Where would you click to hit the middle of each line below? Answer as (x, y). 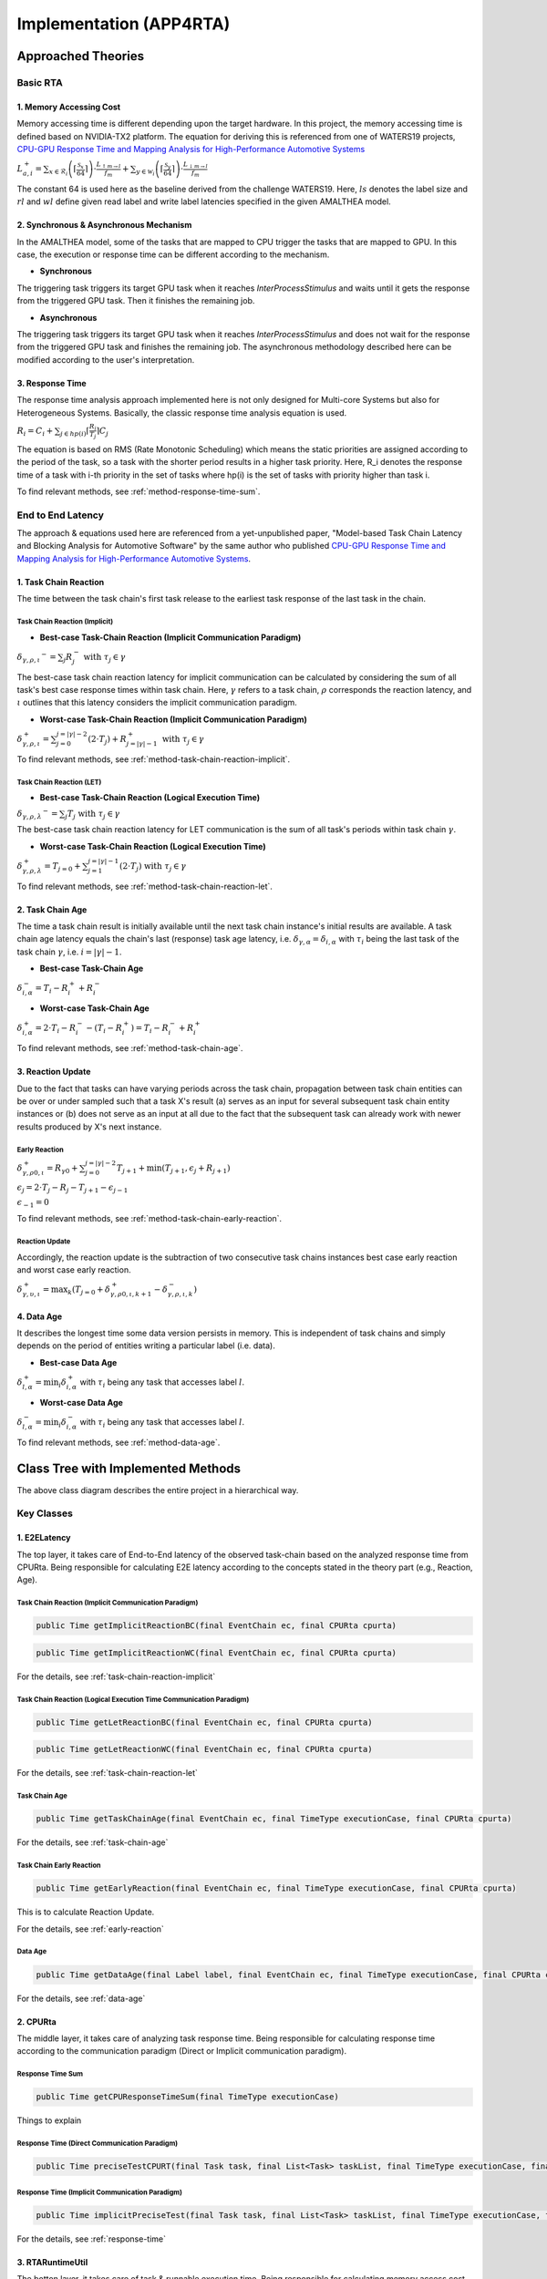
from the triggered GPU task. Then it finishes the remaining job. (136, 301)
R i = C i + (35, 431)
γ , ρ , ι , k (180, 1294)
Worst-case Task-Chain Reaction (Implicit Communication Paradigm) (173, 719)
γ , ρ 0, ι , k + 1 (131, 1294)
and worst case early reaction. (74, 1269)
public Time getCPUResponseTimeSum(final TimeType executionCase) (187, 2097)
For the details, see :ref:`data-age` (81, 1998)
